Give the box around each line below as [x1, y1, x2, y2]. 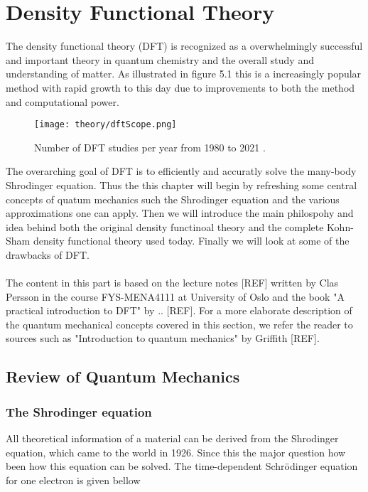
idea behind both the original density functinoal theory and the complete [6, 219, 324, 234]
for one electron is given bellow [6, 472, 141, 487]
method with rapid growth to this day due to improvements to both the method [6, 80, 355, 95]
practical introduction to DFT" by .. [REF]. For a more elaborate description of [6, 303, 352, 318]
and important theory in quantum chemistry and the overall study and [6, 52, 314, 67]
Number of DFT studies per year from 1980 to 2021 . [34, 139, 266, 154]
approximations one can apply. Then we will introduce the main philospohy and [6, 205, 354, 220]
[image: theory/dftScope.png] [34, 119, 177, 130]
